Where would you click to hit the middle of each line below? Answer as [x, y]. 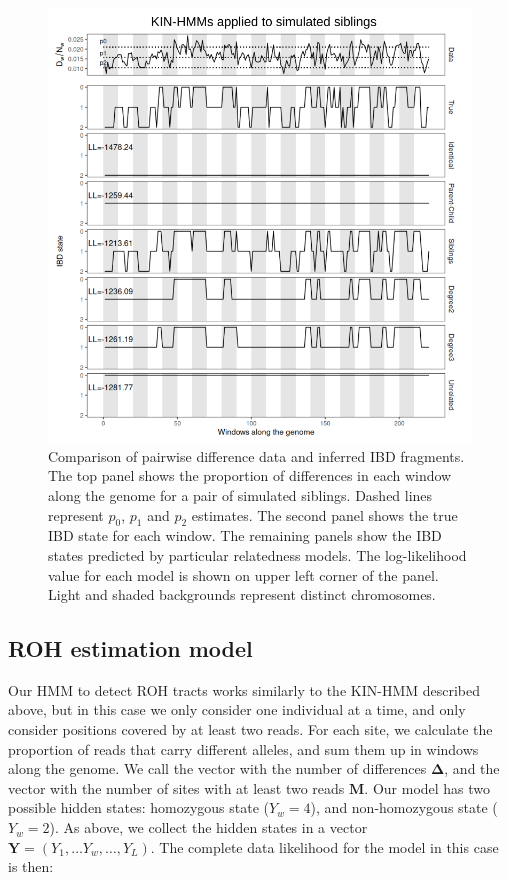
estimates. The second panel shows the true [324, 514]
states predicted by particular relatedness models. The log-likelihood [257, 554]
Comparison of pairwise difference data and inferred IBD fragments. [256, 455]
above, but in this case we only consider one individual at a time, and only [237, 709]
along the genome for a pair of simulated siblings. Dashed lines [240, 494]
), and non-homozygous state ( [404, 807]
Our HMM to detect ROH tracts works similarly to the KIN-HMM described [244, 689]
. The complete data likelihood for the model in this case [324, 846]
